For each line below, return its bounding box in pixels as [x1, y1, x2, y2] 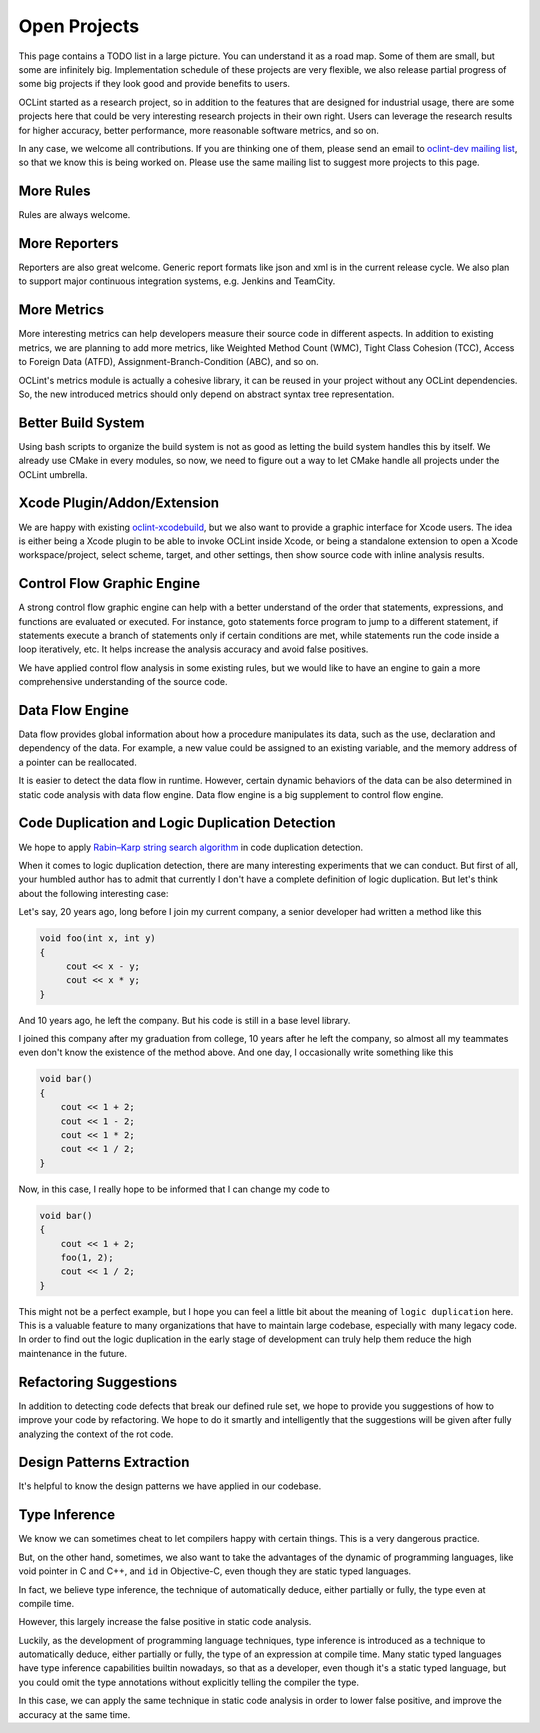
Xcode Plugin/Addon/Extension [18, 495, 220, 512]
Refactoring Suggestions [18, 1373, 178, 1390]
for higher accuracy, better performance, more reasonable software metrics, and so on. [18, 124, 379, 136]
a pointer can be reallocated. [18, 756, 137, 768]
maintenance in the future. [18, 1347, 128, 1359]
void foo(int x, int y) [39, 933, 157, 944]
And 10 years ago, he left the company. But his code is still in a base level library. [18, 1014, 351, 1026]
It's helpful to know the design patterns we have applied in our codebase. [18, 1480, 322, 1492]
